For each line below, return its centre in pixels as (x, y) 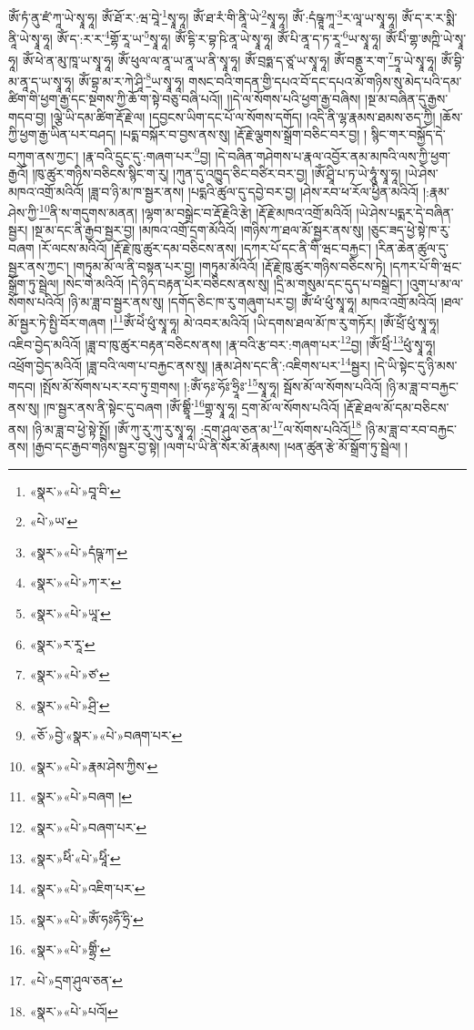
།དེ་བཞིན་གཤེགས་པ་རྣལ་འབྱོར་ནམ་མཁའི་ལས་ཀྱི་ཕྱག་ (333, 155)
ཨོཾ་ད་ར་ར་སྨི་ (429, 17)
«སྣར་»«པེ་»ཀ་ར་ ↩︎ (76, 582)
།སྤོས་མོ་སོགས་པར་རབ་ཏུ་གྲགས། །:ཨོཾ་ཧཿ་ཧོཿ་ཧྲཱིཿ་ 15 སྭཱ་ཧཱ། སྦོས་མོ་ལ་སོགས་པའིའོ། (211, 385)
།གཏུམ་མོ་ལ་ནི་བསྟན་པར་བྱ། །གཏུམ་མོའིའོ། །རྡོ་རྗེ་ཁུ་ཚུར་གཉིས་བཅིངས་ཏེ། (229, 265)
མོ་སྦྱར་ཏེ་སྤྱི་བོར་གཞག (57, 323)
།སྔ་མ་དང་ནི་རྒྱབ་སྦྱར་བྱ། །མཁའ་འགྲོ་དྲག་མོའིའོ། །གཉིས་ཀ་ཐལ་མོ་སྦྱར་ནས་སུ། (197, 230)
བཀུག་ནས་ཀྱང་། (44, 155)
